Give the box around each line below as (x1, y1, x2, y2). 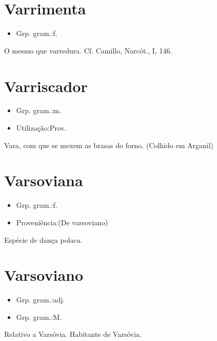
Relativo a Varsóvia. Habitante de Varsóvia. (4, 329, 142, 339)
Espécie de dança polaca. (4, 234, 83, 245)
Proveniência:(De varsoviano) (16, 217, 108, 227)
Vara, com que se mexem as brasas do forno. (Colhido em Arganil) (4, 139, 213, 150)
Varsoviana (4, 170, 83, 191)
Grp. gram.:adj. (16, 294, 65, 305)
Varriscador (4, 75, 88, 96)
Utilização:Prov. (16, 122, 67, 133)
